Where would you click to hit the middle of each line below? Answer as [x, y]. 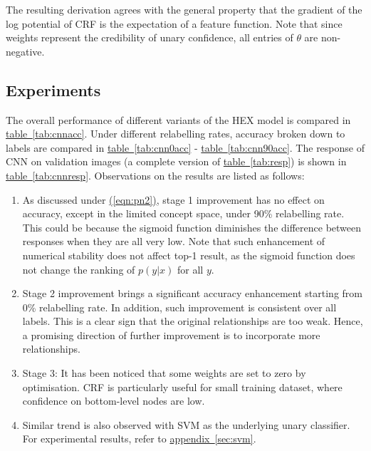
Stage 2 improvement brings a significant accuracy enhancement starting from [192, 293]
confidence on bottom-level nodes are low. [114, 401]
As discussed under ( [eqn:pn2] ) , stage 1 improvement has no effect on [173, 199]
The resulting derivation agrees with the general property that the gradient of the [184, 9]
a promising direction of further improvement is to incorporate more [171, 335]
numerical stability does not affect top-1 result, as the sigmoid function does [189, 255]
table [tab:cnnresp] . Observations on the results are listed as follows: [155, 175]
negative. [25, 51]
